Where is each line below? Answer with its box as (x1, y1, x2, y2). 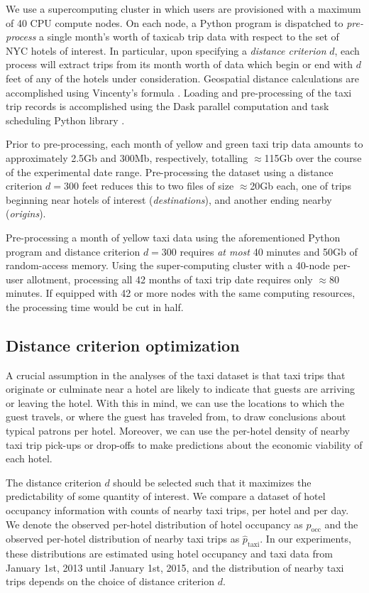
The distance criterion (6, 474, 101, 489)
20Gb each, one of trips (250, 178, 351, 193)
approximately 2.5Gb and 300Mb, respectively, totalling (6, 150, 248, 165)
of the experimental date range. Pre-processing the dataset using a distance (6, 164, 334, 179)
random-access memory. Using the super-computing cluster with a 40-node (6, 258, 330, 273)
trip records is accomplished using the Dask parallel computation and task (6, 99, 329, 114)
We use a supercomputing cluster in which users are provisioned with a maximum (6, 1, 361, 16)
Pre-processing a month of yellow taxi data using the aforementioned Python (6, 229, 341, 244)
